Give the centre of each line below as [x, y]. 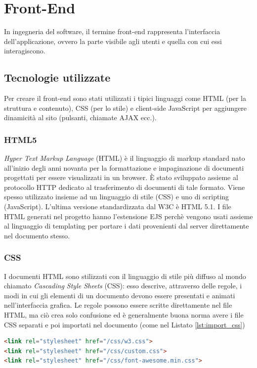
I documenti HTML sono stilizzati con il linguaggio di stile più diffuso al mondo [125, 276]
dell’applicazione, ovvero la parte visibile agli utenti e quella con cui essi [113, 41]
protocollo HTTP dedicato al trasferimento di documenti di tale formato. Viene [125, 187]
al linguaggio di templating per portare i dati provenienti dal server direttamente [127, 226]
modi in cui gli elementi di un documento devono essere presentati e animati [120, 295]
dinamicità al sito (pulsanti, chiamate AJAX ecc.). [80, 117]
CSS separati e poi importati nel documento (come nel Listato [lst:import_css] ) [125, 324]
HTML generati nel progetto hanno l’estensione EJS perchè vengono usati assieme [128, 216]
